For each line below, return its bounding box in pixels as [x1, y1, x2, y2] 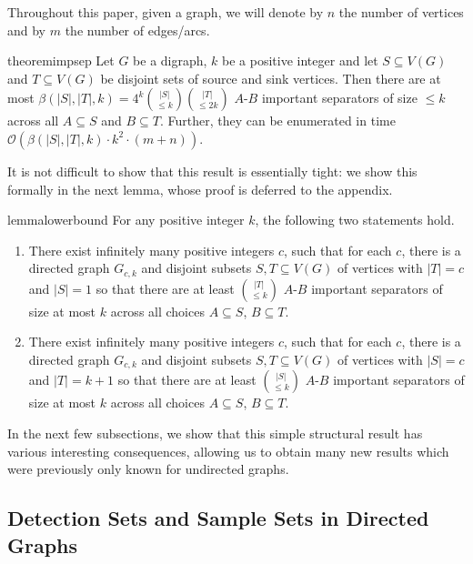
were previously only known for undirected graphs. [7, 459, 289, 478]
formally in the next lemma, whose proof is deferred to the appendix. [7, 179, 393, 198]
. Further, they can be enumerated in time [159, 111, 396, 130]
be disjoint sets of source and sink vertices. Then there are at [100, 68, 441, 87]
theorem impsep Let [7, 51, 115, 70]
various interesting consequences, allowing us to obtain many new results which [7, 441, 449, 460]
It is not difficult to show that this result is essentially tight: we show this [7, 161, 418, 180]
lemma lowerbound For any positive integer [7, 210, 245, 229]
